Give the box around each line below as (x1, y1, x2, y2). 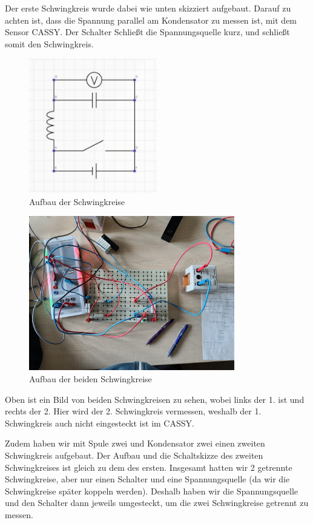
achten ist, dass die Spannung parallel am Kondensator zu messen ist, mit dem (5, 13, 297, 26)
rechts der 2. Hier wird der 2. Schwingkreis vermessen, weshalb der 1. (5, 405, 262, 417)
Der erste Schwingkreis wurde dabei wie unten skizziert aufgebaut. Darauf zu (5, 2, 291, 14)
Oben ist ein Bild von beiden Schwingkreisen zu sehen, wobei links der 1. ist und (5, 393, 305, 405)
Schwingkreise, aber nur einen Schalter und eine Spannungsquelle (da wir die (5, 473, 290, 485)
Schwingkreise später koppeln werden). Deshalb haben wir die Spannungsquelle (5, 484, 298, 497)
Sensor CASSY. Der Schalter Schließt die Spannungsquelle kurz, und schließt (5, 25, 290, 38)
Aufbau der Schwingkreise (29, 195, 125, 208)
